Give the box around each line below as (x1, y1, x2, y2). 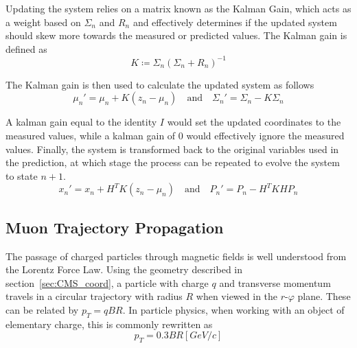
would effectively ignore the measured (186, 128, 345, 143)
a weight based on (5, 14, 81, 29)
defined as (5, 41, 47, 56)
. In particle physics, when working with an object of (122, 303, 345, 317)
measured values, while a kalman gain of (5, 128, 176, 143)
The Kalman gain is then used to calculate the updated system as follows (5, 77, 314, 91)
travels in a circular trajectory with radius (5, 289, 183, 303)
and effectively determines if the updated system (133, 14, 337, 29)
